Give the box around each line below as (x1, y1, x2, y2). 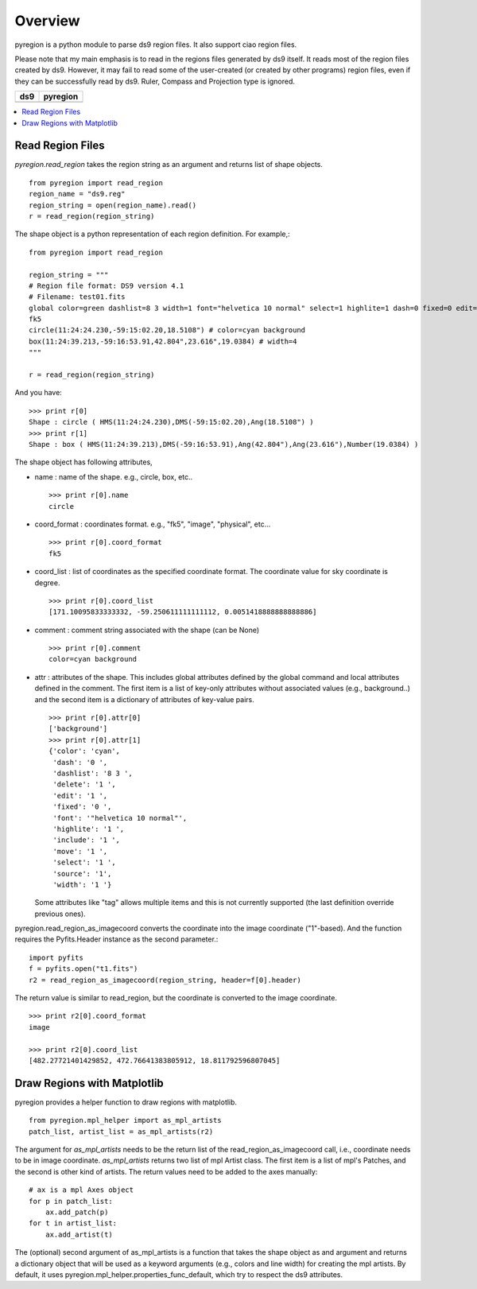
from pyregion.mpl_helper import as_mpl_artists (29, 1116, 222, 1125)
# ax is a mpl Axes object (29, 1186, 134, 1194)
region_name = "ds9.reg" (29, 189, 126, 199)
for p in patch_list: (29, 1197, 113, 1206)
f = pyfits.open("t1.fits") (29, 965, 138, 973)
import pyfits (29, 953, 83, 962)
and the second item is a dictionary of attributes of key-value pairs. (34, 694, 254, 704)
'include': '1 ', (52, 836, 121, 844)
